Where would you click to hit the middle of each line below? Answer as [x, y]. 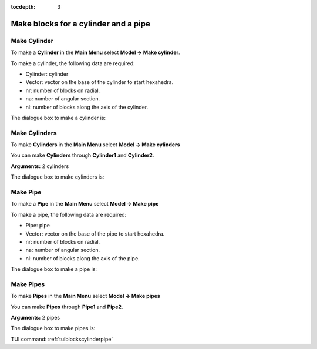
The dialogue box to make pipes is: [53, 328]
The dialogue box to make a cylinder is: [58, 118]
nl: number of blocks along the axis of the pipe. [83, 258]
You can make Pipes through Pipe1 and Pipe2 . [67, 307]
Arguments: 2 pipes [36, 318]
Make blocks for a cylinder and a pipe [81, 24]
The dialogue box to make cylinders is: [58, 177]
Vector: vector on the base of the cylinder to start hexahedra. [100, 82]
